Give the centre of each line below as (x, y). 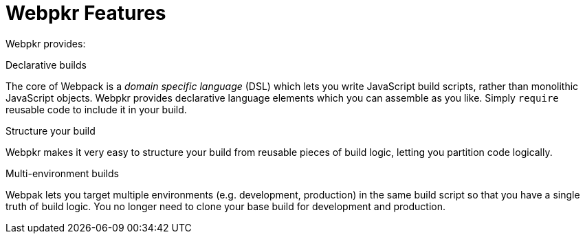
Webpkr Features (86, 13)
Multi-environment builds (62, 173)
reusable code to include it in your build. (96, 109)
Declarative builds (46, 65)
